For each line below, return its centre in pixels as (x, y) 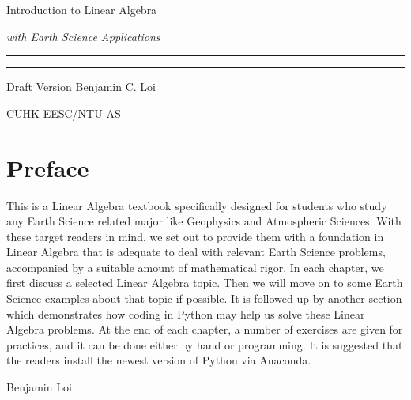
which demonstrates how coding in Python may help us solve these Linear (186, 313)
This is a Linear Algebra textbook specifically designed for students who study (197, 205)
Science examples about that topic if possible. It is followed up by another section (204, 298)
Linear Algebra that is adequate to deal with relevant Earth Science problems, (196, 252)
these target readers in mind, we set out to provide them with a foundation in (195, 236)
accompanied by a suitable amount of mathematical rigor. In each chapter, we (195, 267)
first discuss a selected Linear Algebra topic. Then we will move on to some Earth (205, 283)
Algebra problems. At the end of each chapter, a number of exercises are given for (205, 329)
